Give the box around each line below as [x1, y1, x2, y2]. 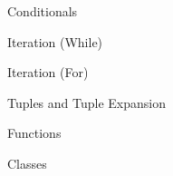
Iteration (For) [7, 63, 89, 82]
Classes [7, 153, 47, 172]
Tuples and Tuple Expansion [7, 93, 166, 112]
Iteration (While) [7, 32, 103, 51]
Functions [7, 123, 62, 142]
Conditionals [7, 2, 78, 20]
